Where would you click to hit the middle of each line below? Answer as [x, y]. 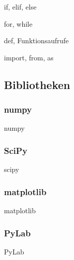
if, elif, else [20, 7]
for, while [18, 23]
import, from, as [29, 57]
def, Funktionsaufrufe [37, 40]
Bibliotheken [37, 84]
